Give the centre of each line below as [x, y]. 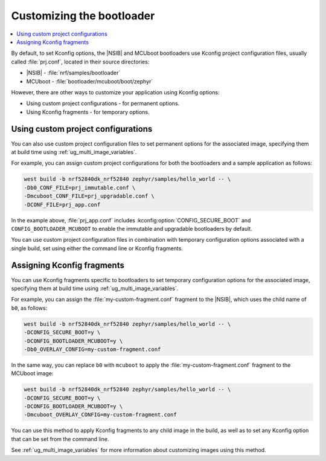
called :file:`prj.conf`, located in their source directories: [80, 62]
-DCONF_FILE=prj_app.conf [62, 205]
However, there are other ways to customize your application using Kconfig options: [115, 92]
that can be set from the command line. [60, 439]
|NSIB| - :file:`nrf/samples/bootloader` [73, 73]
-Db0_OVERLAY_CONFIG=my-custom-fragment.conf [92, 349]
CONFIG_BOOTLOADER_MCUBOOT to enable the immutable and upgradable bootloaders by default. [132, 228]
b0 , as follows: [29, 308]
